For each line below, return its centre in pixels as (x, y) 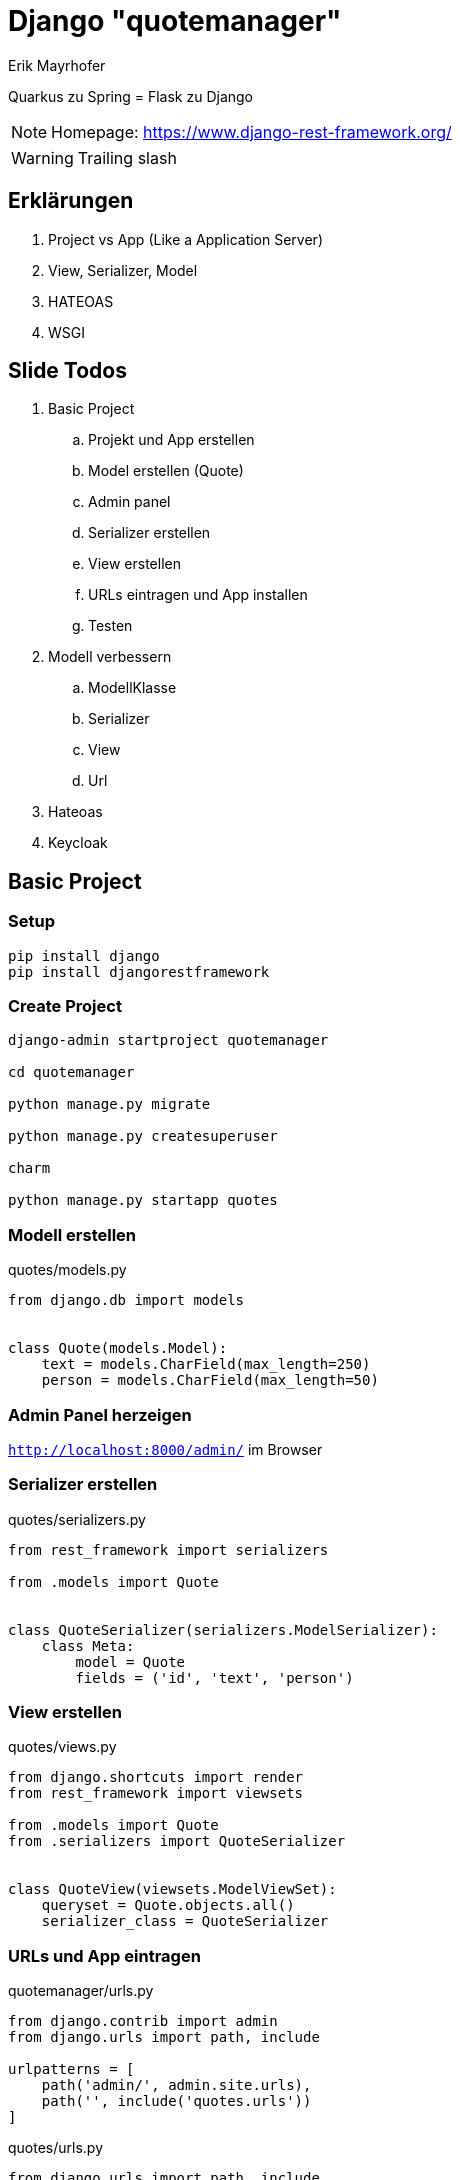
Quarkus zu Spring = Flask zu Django (130, 96)
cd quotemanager (71, 1072)
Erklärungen (71, 201)
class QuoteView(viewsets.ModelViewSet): (172, 1889)
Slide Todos (67, 371)
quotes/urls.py (56, 2148)
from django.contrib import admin (143, 2021)
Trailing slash (127, 157)
